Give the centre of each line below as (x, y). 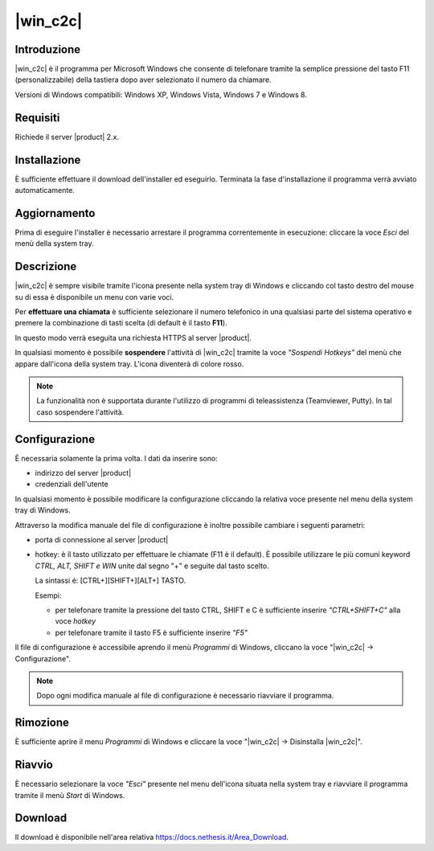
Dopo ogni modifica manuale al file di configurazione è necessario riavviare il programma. (185, 696)
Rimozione (42, 723)
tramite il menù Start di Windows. (70, 795)
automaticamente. (45, 190)
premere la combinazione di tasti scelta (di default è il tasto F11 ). (121, 323)
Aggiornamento (55, 213)
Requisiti (37, 118)
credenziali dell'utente (72, 484)
